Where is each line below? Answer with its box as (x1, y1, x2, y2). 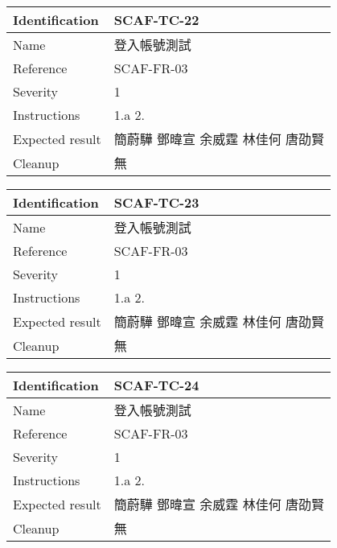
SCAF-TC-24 (113, 376, 199, 394)
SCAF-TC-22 (113, 10, 199, 29)
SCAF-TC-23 (113, 193, 199, 212)
